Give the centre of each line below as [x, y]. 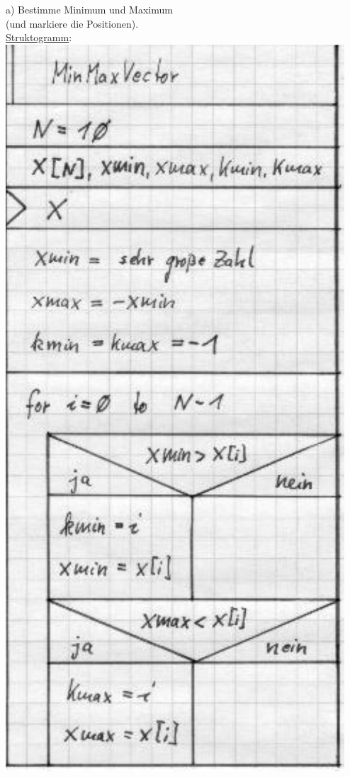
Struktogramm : [39, 37]
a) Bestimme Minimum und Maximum [89, 9]
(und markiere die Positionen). [72, 23]
